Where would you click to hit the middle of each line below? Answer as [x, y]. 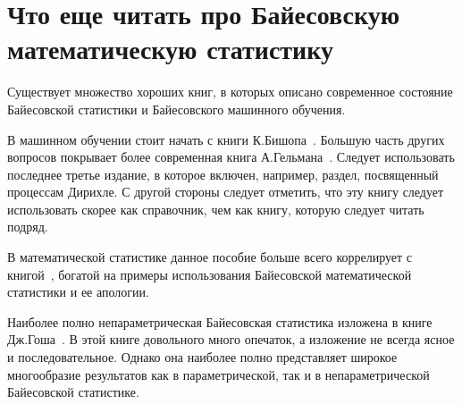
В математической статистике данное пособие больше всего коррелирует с [210, 257]
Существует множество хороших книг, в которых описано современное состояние [230, 92]
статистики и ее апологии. [78, 292]
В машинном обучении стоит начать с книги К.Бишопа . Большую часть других [226, 139]
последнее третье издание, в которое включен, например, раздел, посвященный [223, 174]
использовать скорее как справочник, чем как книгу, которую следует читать [216, 209]
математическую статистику [170, 49]
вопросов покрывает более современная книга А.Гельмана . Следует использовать [231, 157]
